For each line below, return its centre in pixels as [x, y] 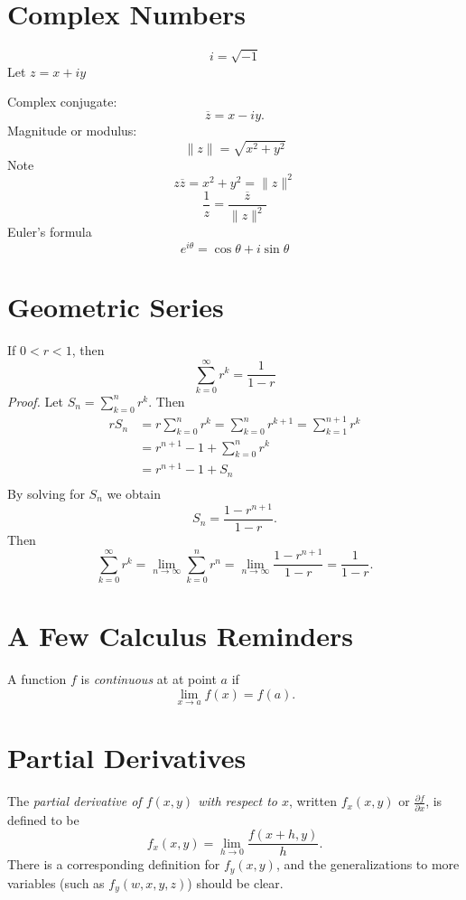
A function [37, 679]
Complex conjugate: [62, 102]
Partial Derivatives [127, 758]
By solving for [46, 493]
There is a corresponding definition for [114, 864]
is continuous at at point [149, 679]
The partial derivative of [75, 801]
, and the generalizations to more [368, 864]
